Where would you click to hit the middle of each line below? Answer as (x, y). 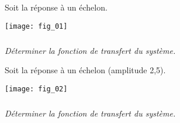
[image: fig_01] (36, 26)
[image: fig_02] (36, 89)
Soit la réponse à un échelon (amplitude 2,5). (85, 70)
